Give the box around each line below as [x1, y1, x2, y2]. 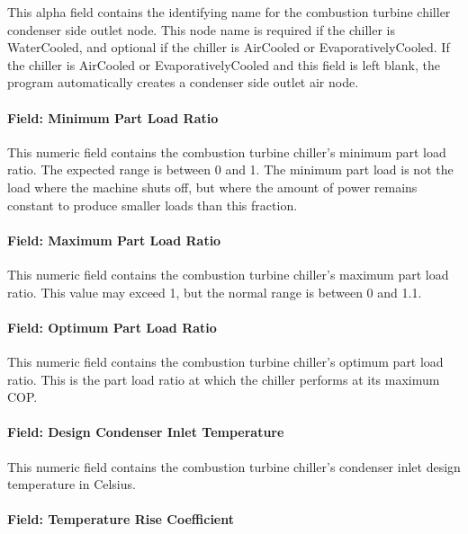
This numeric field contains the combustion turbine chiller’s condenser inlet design [7, 457, 461, 476]
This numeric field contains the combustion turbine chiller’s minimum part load [7, 142, 446, 161]
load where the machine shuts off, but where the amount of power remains [7, 177, 418, 196]
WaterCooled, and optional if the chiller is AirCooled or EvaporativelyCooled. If [7, 38, 450, 57]
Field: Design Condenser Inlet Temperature [7, 423, 284, 441]
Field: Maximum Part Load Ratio [7, 230, 221, 249]
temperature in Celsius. [7, 475, 136, 494]
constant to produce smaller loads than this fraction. [7, 195, 298, 214]
